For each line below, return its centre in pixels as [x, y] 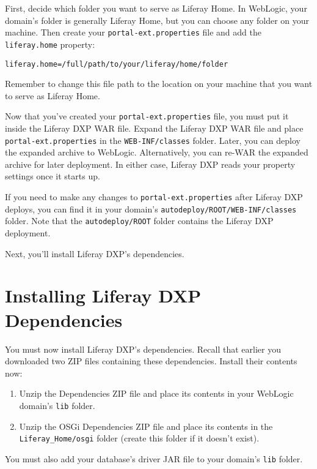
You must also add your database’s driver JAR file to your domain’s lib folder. [154, 458]
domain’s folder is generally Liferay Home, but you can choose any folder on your [157, 20]
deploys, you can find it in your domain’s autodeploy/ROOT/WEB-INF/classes [151, 208]
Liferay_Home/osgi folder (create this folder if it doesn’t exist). [139, 438]
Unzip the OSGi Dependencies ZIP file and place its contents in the [146, 426]
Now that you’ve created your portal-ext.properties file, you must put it [147, 116]
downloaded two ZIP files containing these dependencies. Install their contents [151, 361]
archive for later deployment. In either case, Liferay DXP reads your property [150, 164]
